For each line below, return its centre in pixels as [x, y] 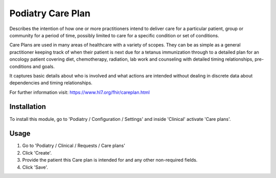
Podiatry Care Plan [50, 13]
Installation [28, 107]
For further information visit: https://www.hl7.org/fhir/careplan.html [80, 92]
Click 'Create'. [37, 152]
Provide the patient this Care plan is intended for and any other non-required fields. [110, 160]
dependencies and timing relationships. [51, 83]
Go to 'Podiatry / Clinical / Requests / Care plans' [74, 146]
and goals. [44, 66]
